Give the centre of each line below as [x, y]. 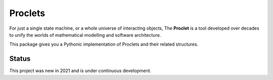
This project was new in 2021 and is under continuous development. [80, 71]
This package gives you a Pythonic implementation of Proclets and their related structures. [104, 44]
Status [20, 59]
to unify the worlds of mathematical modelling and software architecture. [85, 35]
